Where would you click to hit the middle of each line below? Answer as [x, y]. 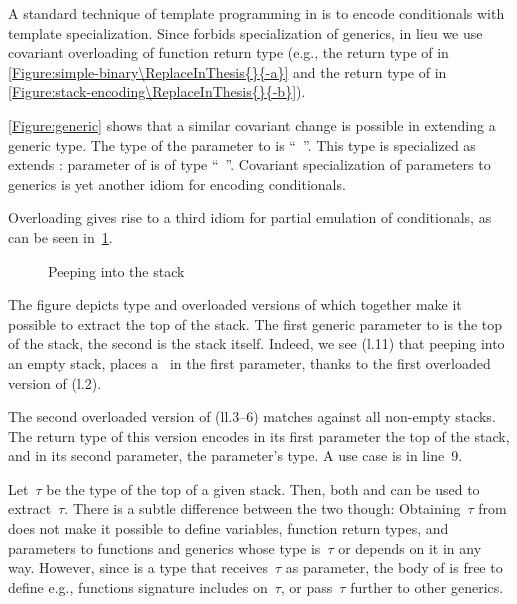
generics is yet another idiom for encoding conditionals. [177, 183]
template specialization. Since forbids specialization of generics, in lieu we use [245, 32]
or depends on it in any [410, 547]
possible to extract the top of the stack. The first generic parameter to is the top [255, 323]
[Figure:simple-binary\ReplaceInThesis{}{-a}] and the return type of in [227, 71]
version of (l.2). [55, 382]
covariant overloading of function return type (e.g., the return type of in [228, 52]
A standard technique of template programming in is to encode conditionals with [256, 13]
